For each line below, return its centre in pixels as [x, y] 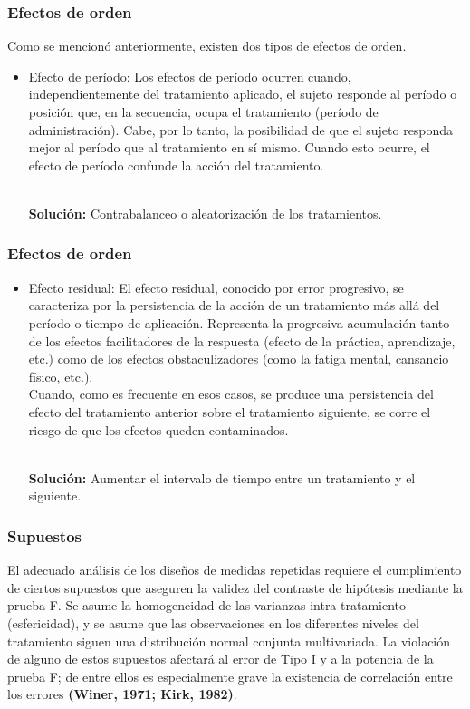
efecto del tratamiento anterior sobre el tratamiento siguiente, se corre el [230, 411]
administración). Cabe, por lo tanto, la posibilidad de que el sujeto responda [241, 129]
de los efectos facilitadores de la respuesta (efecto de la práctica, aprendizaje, [242, 340]
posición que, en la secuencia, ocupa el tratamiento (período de [203, 112]
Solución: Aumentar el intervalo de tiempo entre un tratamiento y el [222, 477]
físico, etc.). [61, 376]
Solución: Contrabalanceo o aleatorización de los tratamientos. [205, 213]
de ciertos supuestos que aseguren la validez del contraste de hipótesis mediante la [235, 587]
